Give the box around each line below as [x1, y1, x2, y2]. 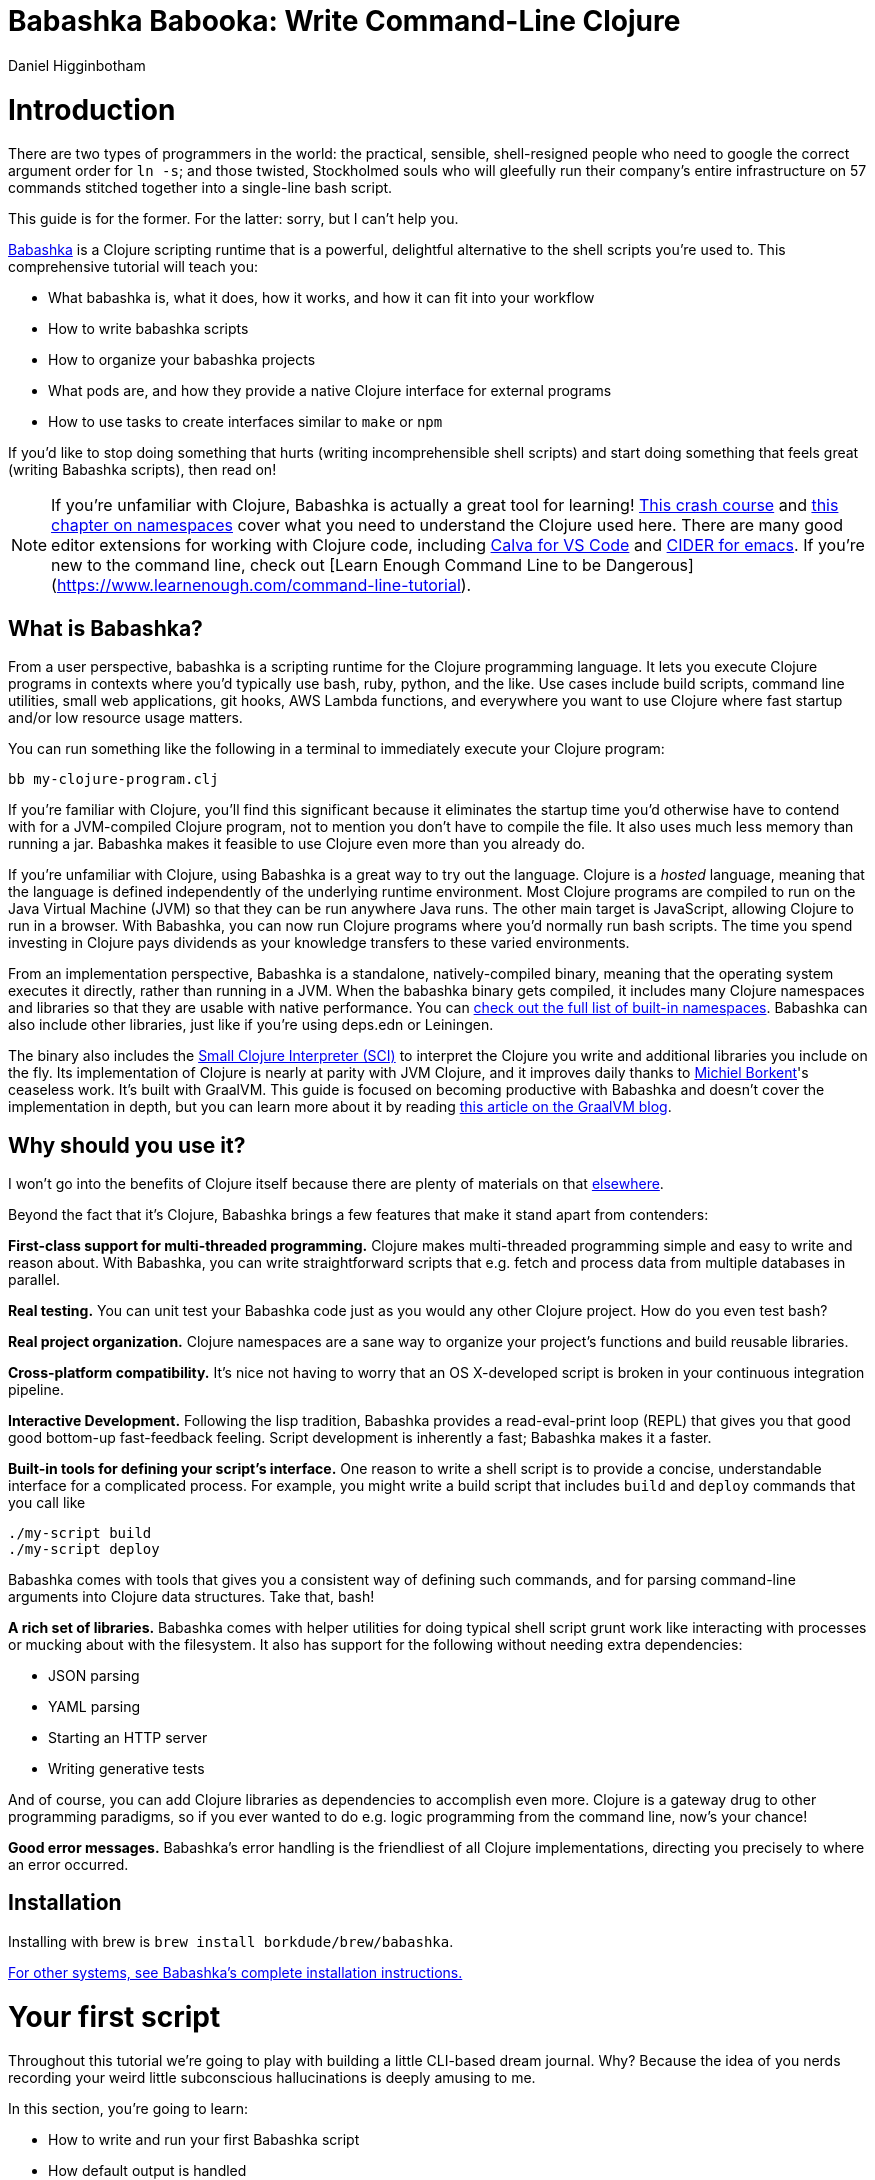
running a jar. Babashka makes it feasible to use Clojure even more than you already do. [8, 835, 586, 853]
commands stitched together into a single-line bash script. [8, 179, 393, 197]
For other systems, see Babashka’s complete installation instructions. [8, 1963, 463, 1981]
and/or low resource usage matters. [8, 709, 243, 727]
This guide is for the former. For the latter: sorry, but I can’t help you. [8, 210, 459, 228]
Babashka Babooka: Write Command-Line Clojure [8, 4, 681, 38]
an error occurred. [8, 1855, 129, 1873]
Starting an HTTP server [48, 1728, 208, 1746]
